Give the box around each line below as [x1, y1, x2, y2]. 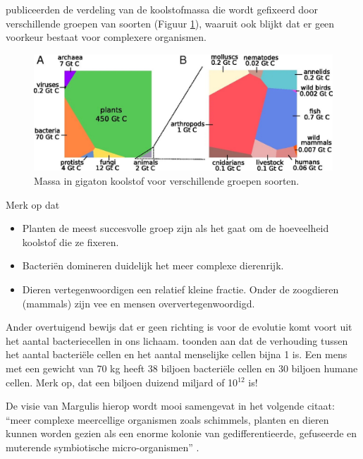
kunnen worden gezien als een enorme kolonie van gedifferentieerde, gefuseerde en [6, 426, 357, 441]
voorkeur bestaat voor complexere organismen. [6, 30, 207, 44]
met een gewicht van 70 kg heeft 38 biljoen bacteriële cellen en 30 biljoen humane [6, 360, 358, 375]
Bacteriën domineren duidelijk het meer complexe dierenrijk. [22, 258, 284, 273]
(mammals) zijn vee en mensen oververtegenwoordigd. [22, 295, 255, 310]
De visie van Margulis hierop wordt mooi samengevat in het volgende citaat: [6, 398, 335, 413]
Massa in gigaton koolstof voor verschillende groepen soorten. [34, 173, 300, 188]
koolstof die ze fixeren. [22, 234, 119, 249]
